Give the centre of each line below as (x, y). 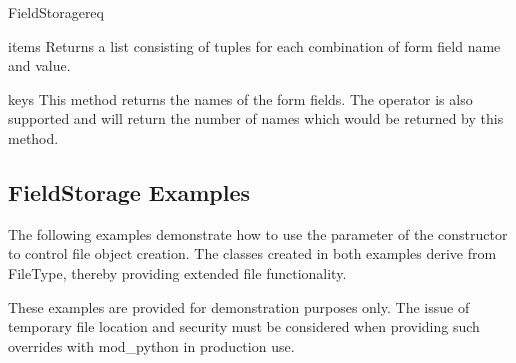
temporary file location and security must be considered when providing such (244, 326)
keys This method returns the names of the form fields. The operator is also (240, 98)
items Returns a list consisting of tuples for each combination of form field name (254, 45)
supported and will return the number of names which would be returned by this (256, 118)
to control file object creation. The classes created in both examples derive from (252, 253)
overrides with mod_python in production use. (151, 345)
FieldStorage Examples (129, 191)
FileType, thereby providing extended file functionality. (177, 272)
